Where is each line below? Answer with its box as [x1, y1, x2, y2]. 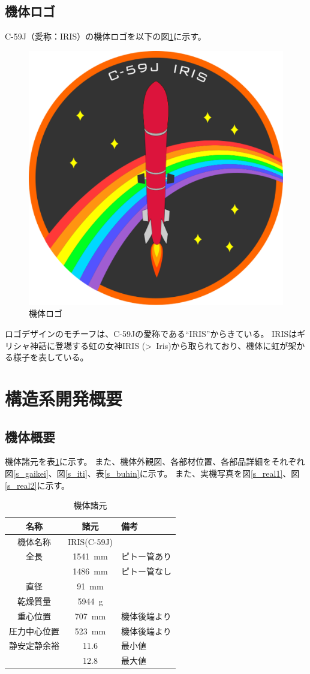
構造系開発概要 [5, 386, 123, 410]
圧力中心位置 [9, 624, 59, 637]
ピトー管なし [121, 565, 172, 577]
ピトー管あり [121, 550, 172, 562]
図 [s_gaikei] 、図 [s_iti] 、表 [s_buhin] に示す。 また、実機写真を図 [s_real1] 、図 [5, 467, 300, 479]
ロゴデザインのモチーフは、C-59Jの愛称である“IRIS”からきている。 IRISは [5, 327, 297, 339]
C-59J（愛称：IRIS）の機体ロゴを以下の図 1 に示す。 [5, 30, 206, 43]
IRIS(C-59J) [68, 535, 113, 547]
